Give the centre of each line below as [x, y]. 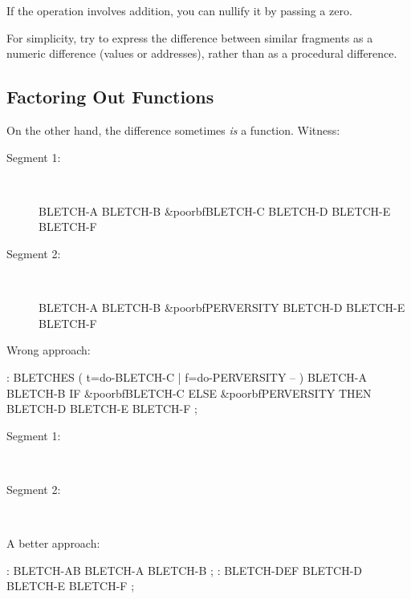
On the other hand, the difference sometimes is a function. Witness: [173, 130]
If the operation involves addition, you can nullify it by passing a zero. [179, 10]
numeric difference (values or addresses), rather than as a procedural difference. [202, 53]
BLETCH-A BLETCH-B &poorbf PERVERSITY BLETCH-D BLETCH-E [222, 308]
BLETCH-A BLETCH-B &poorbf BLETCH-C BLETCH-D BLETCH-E [215, 210]
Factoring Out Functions [110, 97]
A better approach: [53, 543]
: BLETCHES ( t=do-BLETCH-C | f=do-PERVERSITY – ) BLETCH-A [187, 376]
